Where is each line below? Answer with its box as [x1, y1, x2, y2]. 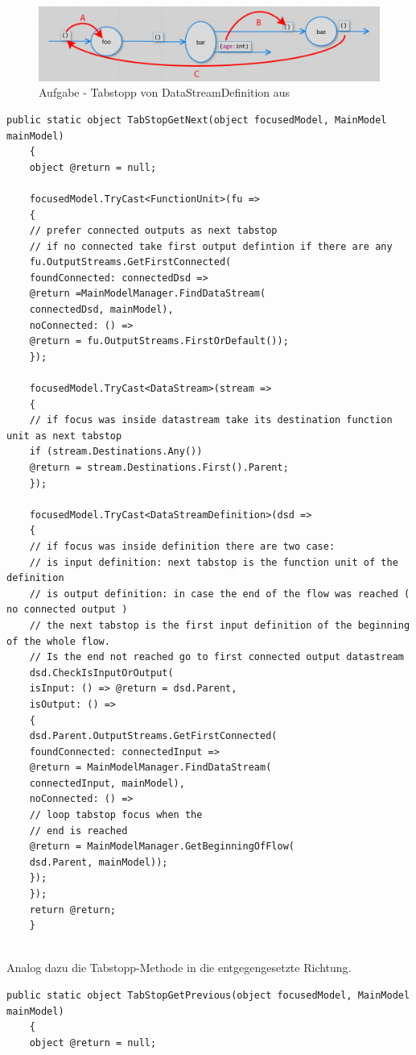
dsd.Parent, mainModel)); [29, 856, 168, 868]
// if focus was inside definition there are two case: [29, 540, 336, 552]
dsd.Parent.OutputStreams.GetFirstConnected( [29, 730, 278, 742]
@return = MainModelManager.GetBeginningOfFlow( [29, 841, 294, 853]
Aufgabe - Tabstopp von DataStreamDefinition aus [39, 84, 290, 101]
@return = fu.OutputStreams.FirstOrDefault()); [29, 335, 289, 347]
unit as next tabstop [6, 430, 122, 442]
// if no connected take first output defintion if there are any [29, 240, 393, 252]
